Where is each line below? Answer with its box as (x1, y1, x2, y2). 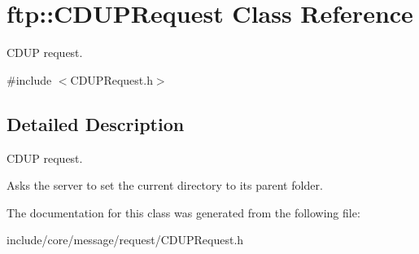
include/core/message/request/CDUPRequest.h (7, 231, 244, 248)
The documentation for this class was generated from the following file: (7, 204, 360, 221)
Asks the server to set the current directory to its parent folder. (7, 177, 323, 194)
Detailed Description (7, 111, 185, 136)
